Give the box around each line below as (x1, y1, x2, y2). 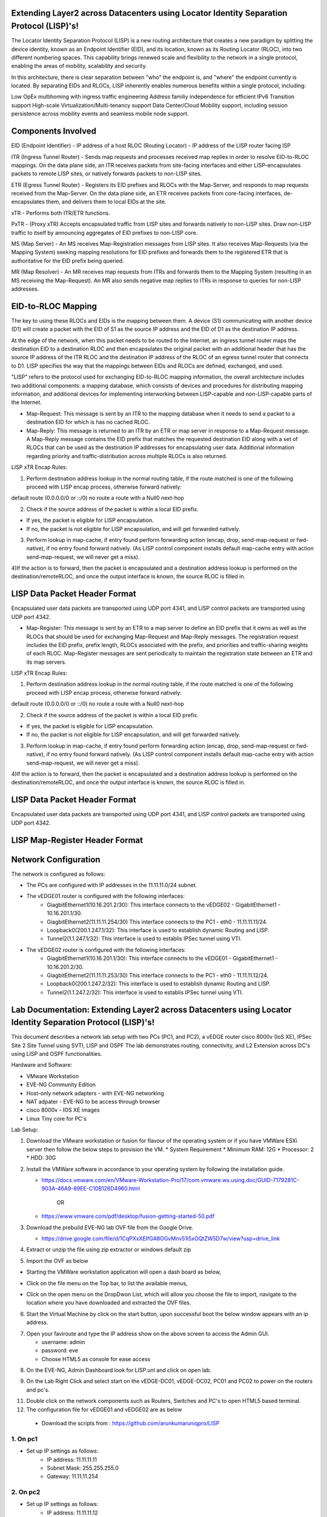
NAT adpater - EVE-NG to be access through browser (26, 1098, 160, 1105)
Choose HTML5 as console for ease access (41, 1355, 151, 1362)
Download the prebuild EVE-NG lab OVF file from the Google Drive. (26, 1223, 194, 1231)
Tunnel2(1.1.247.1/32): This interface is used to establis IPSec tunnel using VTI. (47, 935, 242, 942)
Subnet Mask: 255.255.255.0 (47, 1464, 119, 1471)
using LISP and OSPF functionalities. (11, 1050, 102, 1057)
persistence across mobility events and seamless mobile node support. (11, 110, 189, 118)
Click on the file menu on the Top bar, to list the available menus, (26, 1279, 188, 1286)
